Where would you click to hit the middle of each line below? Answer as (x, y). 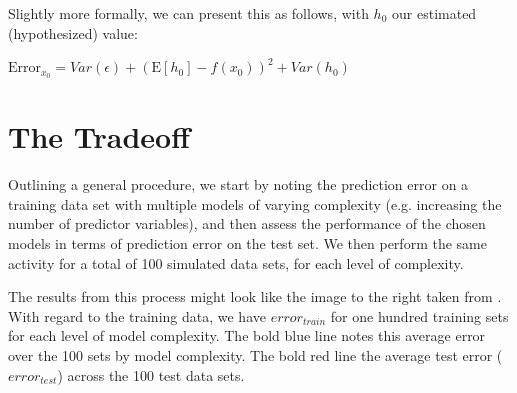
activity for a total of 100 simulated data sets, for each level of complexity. (236, 262)
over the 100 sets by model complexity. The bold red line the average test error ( (255, 354)
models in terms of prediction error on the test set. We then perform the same (247, 242)
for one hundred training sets (419, 315)
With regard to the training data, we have (137, 315)
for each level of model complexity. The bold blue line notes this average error (247, 335)
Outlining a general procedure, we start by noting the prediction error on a (238, 184)
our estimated (434, 13)
